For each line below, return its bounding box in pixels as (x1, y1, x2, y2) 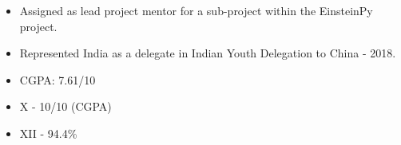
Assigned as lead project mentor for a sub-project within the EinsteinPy (19, 2, 373, 18)
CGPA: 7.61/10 (19, 71, 96, 88)
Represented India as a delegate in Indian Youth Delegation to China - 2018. (19, 45, 396, 61)
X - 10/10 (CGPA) (19, 98, 112, 115)
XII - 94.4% (19, 124, 77, 141)
